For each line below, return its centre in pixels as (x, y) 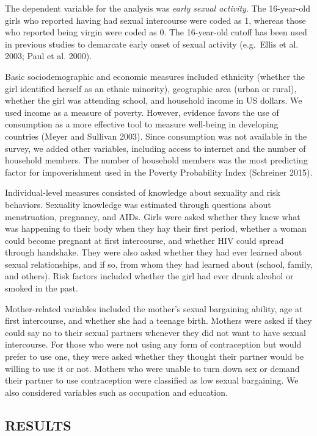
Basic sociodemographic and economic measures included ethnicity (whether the (155, 76)
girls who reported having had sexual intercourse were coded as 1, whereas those (155, 20)
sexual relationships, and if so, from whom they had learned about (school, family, (159, 264)
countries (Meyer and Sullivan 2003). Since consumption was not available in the (156, 136)
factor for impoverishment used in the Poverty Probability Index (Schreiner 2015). (159, 172)
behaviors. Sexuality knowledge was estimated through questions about (138, 204)
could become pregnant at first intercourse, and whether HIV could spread (144, 240)
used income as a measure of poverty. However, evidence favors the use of (142, 112)
